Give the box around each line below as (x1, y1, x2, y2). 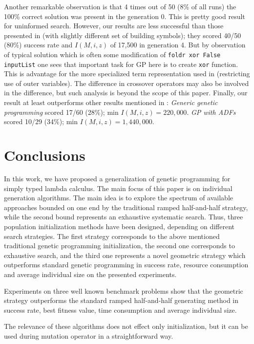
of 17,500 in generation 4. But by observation (110, 40, 246, 50)
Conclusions (4, 145, 85, 165)
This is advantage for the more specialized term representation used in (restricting (4, 68, 250, 79)
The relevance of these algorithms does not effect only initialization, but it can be (4, 321, 248, 331)
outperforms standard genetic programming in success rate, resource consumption (4, 259, 249, 270)
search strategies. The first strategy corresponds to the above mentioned (4, 231, 220, 241)
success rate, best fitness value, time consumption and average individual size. (4, 304, 237, 315)
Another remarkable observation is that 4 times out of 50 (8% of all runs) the (4, 1, 236, 11)
